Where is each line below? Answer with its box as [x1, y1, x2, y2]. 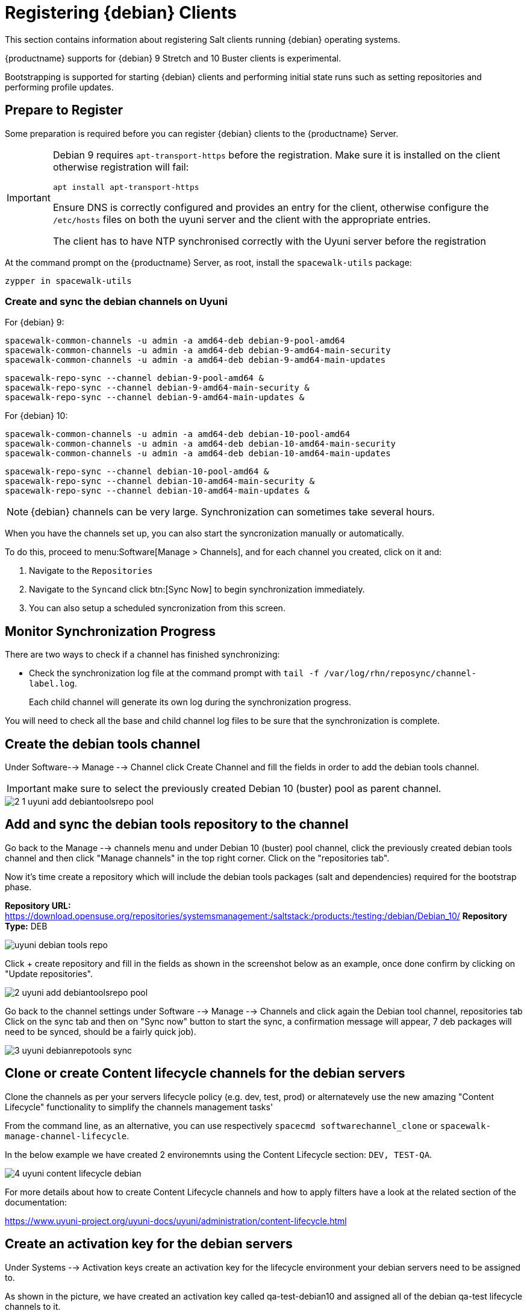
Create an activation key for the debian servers [5, 1236, 293, 1252]
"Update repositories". [5, 968, 93, 979]
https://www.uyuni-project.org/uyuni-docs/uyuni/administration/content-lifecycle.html [5, 1215, 347, 1226]
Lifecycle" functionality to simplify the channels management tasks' [5, 1101, 273, 1112]
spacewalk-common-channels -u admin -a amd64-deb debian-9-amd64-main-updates [5, 355, 386, 365]
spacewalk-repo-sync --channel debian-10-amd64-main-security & [5, 476, 315, 486]
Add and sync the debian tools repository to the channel [5, 817, 349, 832]
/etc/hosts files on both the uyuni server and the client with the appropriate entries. [52, 213, 431, 225]
